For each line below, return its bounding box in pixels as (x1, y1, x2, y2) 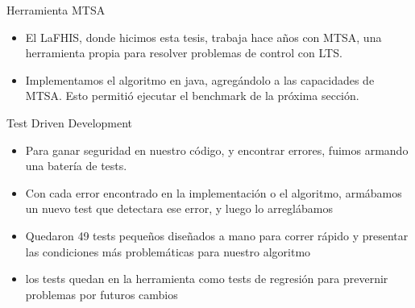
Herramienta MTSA (6, 2, 106, 18)
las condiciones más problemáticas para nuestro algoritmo (25, 243, 311, 260)
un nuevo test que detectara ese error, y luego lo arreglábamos (25, 200, 333, 217)
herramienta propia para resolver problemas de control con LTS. (25, 44, 342, 61)
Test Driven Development (6, 114, 133, 131)
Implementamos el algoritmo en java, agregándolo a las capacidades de (25, 71, 375, 88)
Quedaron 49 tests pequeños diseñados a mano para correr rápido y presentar (25, 227, 409, 243)
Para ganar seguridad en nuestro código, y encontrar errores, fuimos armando (25, 141, 409, 158)
